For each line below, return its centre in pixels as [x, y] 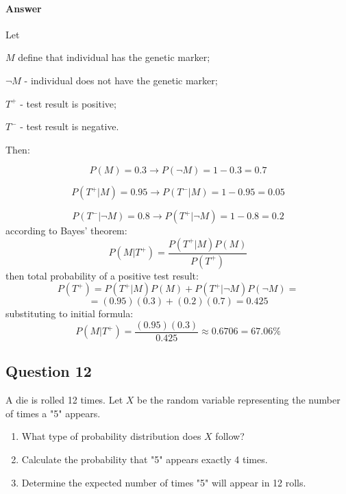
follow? [230, 436]
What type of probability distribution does [111, 436]
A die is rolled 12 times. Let [64, 400]
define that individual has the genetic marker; [114, 57]
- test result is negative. [70, 126]
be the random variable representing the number [239, 400]
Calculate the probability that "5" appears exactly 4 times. [145, 459]
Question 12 [49, 371]
